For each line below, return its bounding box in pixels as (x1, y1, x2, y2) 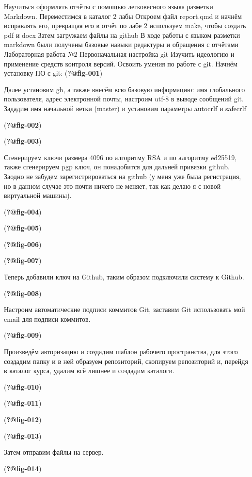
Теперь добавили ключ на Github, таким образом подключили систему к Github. (4, 272, 244, 282)
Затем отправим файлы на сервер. (4, 447, 104, 457)
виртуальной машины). (4, 190, 72, 200)
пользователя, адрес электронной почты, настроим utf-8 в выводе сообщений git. (4, 94, 244, 104)
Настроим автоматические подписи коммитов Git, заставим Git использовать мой (4, 304, 245, 314)
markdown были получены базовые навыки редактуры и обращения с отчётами (4, 39, 239, 49)
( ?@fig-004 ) (4, 206, 42, 216)
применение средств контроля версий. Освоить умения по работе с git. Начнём (4, 58, 237, 68)
